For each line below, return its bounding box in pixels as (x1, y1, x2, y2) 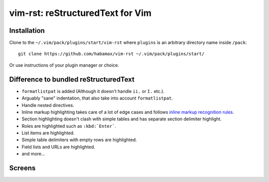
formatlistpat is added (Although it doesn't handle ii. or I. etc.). (21, 88, 164, 94)
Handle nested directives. (21, 102, 74, 108)
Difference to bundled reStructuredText (9, 75, 134, 84)
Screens (9, 164, 36, 173)
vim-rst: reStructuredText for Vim (9, 7, 152, 18)
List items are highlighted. (21, 130, 75, 136)
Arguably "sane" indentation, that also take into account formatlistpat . (21, 95, 173, 101)
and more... (21, 151, 45, 157)
